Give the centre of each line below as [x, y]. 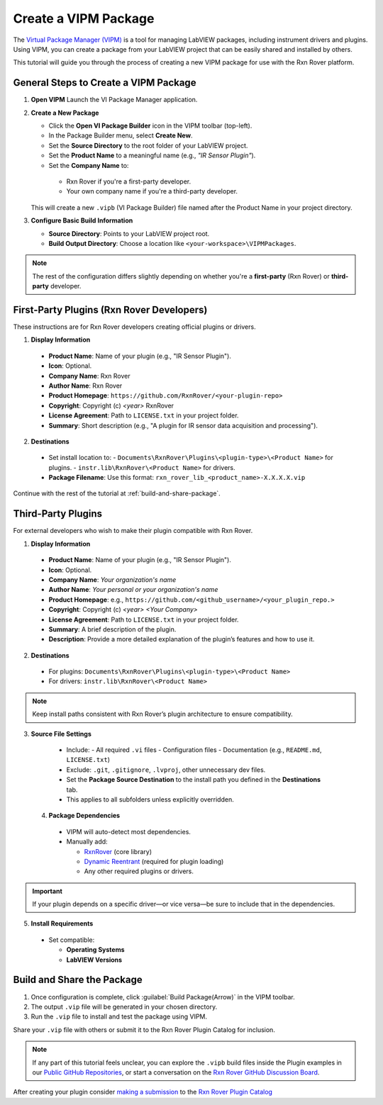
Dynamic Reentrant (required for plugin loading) [154, 861]
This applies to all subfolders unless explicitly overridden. [150, 799]
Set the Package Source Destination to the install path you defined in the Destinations [194, 780]
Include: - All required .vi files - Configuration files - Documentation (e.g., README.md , [194, 750]
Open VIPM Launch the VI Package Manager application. [114, 100]
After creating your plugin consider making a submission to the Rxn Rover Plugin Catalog [143, 1092]
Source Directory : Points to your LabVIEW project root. [129, 233]
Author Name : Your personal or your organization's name [133, 590]
